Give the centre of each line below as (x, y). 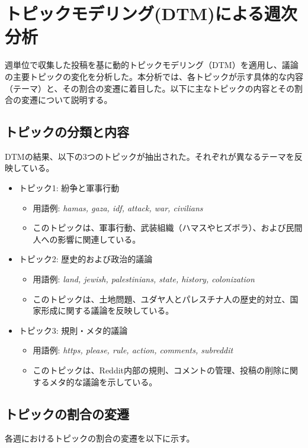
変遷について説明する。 (67, 100)
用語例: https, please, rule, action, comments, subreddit (133, 350)
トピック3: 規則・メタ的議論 (73, 330)
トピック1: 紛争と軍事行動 (69, 188)
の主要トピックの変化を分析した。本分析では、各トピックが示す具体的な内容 (154, 76)
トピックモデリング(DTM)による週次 (151, 13)
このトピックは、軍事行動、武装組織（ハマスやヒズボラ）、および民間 (168, 228)
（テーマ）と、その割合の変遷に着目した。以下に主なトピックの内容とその (150, 88)
